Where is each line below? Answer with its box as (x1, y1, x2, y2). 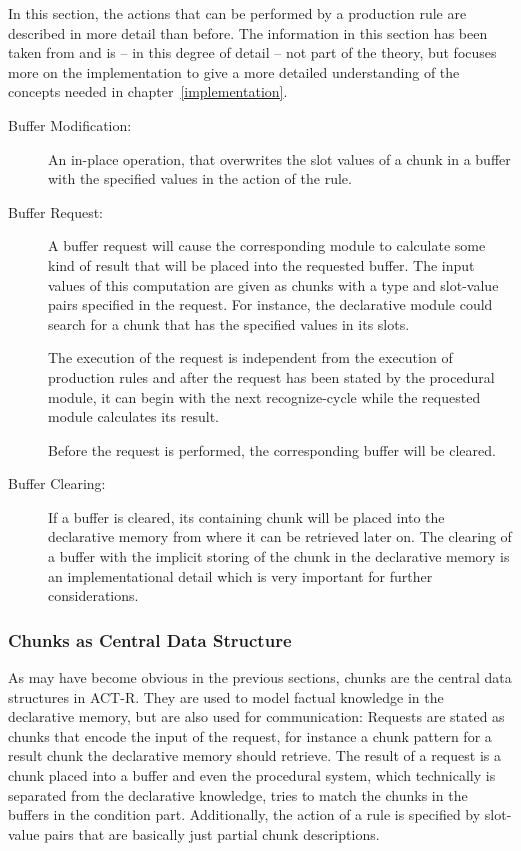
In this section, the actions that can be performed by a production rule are (8, 3, 467, 23)
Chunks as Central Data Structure (8, 627, 292, 652)
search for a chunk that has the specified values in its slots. (48, 313, 410, 334)
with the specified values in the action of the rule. (48, 168, 352, 189)
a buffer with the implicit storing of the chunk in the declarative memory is (48, 546, 510, 567)
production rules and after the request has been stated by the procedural (48, 366, 495, 387)
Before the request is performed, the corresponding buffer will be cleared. (48, 439, 496, 460)
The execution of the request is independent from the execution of (48, 347, 453, 368)
